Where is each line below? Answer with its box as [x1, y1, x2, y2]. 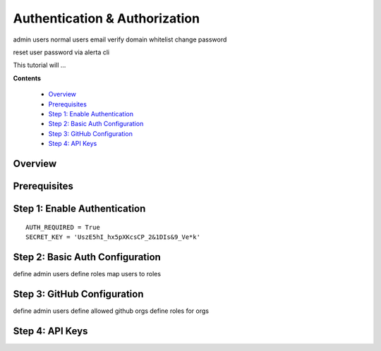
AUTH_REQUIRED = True [25, 223, 100, 231]
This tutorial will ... [13, 61, 66, 70]
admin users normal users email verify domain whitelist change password [13, 35, 227, 44]
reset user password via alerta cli [13, 48, 109, 56]
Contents [13, 74, 42, 82]
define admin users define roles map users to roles [13, 269, 162, 278]
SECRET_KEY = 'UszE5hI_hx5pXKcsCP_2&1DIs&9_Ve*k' [25, 233, 201, 241]
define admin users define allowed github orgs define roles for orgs [13, 307, 210, 315]
